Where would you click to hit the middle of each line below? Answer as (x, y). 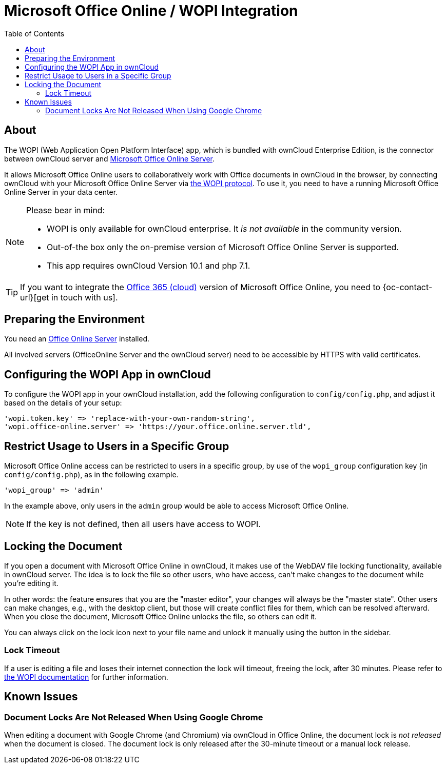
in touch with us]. (84, 297)
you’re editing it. (31, 583)
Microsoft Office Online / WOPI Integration (151, 11)
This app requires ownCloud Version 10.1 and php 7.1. (149, 265)
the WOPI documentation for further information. (86, 677)
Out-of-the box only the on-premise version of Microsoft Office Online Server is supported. (223, 247)
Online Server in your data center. (61, 192)
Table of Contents (34, 33)
